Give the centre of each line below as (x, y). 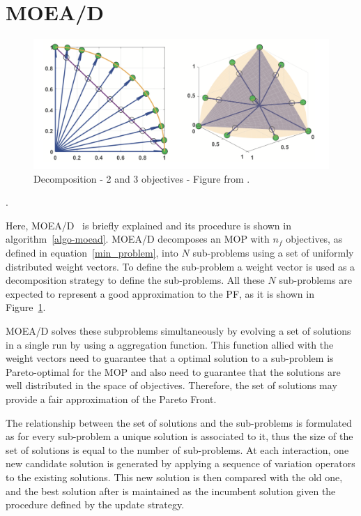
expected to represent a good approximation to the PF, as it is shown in (160, 293)
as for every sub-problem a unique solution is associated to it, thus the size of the (179, 436)
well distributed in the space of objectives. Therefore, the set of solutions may (171, 385)
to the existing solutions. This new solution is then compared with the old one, (174, 477)
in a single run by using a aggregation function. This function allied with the (170, 344)
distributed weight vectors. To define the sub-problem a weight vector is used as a (180, 266)
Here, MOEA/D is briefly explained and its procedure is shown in (148, 225)
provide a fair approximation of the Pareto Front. (111, 399)
